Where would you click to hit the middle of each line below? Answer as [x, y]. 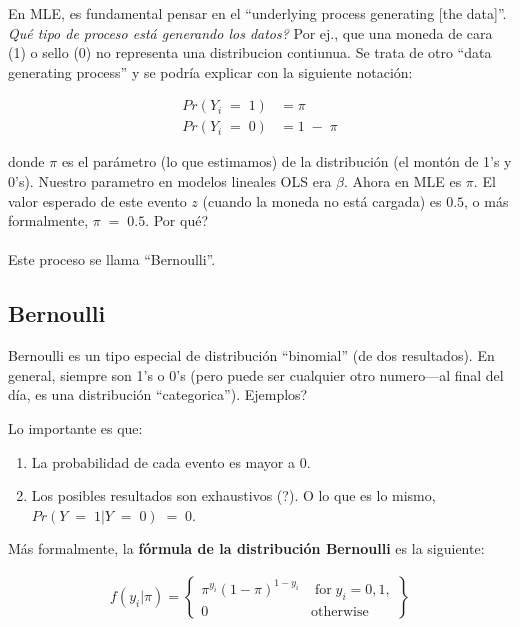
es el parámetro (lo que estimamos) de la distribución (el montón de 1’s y [286, 161]
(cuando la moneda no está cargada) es [322, 200]
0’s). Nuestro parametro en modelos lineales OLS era [170, 181]
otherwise [340, 611]
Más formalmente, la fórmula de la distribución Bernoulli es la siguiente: [246, 548]
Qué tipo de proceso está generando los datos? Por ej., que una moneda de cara [250, 32]
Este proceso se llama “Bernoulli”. [112, 259]
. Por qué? [176, 220]
